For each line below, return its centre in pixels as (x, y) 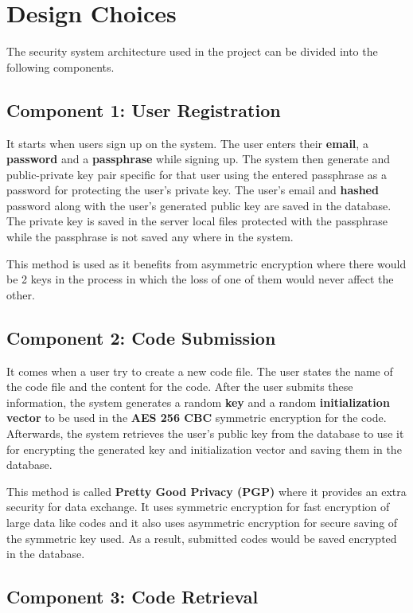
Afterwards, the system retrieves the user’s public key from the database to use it (205, 433)
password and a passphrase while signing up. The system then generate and (198, 159)
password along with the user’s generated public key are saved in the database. (199, 205)
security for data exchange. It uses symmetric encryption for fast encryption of (198, 507)
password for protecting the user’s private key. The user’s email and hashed (193, 190)
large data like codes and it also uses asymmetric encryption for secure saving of (202, 522)
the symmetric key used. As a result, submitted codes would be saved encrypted (202, 538)
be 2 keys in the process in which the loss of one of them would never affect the (200, 279)
